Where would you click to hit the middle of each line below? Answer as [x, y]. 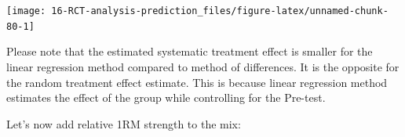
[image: [26, 11]
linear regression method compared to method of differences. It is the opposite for [203, 66]
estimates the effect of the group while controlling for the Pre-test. [166, 97]
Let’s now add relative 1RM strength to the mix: [124, 123]
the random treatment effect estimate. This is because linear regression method [197, 82]
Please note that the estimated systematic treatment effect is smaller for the [190, 51]
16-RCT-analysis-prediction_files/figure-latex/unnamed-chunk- [220, 11]
